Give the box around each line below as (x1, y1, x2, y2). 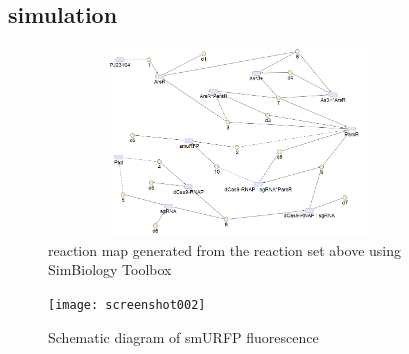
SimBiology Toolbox (48, 259, 172, 280)
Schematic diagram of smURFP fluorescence (48, 326, 319, 347)
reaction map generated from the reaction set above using (48, 239, 402, 260)
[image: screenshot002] (48, 297, 206, 312)
